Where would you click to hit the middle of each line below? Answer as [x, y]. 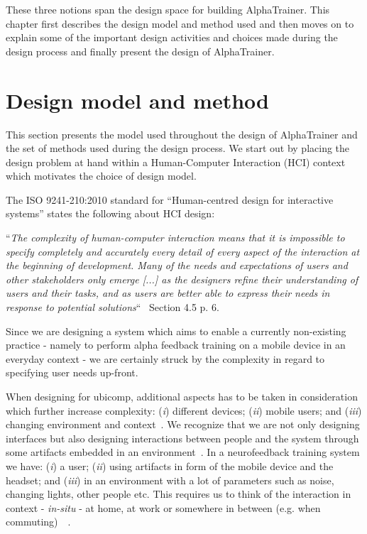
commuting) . [38, 522]
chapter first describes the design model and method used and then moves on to [180, 23]
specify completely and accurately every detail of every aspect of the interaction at [183, 251]
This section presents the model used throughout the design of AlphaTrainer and [182, 134]
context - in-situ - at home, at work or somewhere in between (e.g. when [163, 507]
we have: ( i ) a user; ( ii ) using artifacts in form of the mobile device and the [170, 465]
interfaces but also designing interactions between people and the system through [182, 438]
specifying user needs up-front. [72, 372]
